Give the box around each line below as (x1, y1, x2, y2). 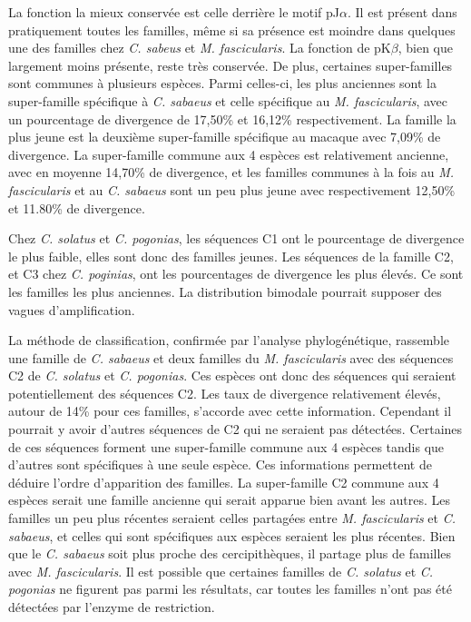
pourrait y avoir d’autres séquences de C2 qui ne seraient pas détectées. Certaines (8, 420, 463, 439)
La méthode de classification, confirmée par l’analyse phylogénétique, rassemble (8, 331, 450, 350)
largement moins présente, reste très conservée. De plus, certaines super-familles (8, 55, 453, 74)
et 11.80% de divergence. (8, 198, 145, 217)
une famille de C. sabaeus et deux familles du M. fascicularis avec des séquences (8, 348, 454, 367)
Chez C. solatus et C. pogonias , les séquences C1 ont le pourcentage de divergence (8, 229, 465, 248)
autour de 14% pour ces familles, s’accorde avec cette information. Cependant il (8, 401, 452, 420)
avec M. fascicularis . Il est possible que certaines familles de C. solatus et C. (8, 561, 434, 580)
